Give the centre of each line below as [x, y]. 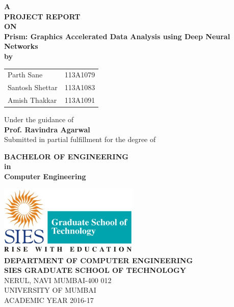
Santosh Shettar [33, 87]
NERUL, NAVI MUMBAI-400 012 [58, 280]
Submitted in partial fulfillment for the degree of [80, 139]
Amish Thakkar [32, 100]
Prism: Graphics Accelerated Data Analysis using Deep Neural [117, 36]
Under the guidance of [39, 119]
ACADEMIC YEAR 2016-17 [49, 300]
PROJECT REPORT [42, 16]
